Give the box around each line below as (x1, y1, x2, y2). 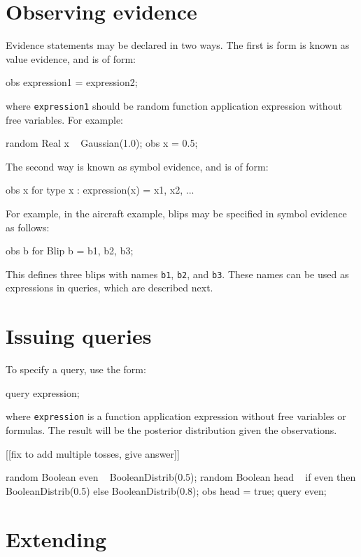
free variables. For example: (6, 112, 123, 126)
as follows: (6, 219, 50, 234)
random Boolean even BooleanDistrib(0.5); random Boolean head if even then (6, 470, 356, 484)
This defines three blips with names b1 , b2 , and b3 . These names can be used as (6, 266, 349, 281)
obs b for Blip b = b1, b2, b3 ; (6, 243, 134, 258)
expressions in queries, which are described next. (6, 280, 213, 295)
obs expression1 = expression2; (6, 75, 138, 89)
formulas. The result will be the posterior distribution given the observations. (6, 422, 337, 437)
